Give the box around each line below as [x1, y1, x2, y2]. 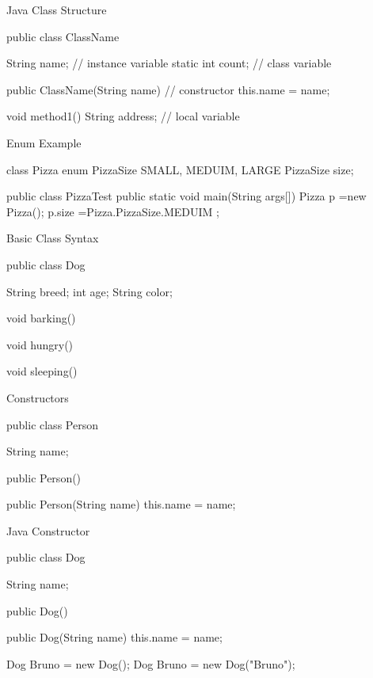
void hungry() [6, 336, 74, 352]
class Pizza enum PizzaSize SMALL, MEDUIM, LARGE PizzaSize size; [6, 161, 354, 177]
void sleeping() [6, 363, 78, 379]
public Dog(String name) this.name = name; [6, 629, 223, 646]
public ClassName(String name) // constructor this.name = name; [6, 81, 330, 97]
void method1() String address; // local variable [6, 108, 240, 124]
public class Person [6, 416, 98, 432]
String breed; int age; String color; [6, 283, 173, 299]
